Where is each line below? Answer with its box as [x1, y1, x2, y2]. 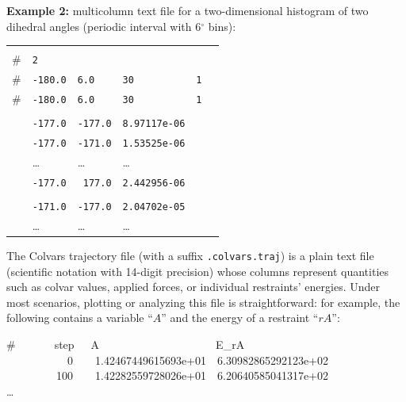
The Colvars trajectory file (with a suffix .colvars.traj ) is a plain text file [6, 247, 374, 263]
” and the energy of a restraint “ [161, 309, 319, 326]
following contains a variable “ [6, 309, 153, 326]
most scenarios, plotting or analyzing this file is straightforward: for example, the [6, 293, 400, 310]
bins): [208, 17, 236, 34]
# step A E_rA [6, 336, 245, 352]
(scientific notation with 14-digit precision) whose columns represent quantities [6, 262, 389, 279]
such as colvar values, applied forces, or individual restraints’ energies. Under [6, 278, 380, 295]
